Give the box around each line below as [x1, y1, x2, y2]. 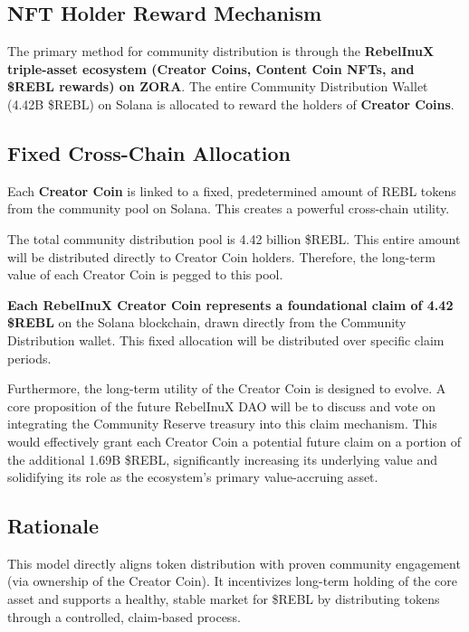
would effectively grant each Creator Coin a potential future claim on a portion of [7, 431, 462, 450]
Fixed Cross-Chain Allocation [7, 138, 291, 166]
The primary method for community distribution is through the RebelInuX [7, 42, 435, 61]
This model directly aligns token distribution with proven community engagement [7, 553, 461, 572]
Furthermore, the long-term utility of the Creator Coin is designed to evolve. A [7, 379, 446, 398]
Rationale [7, 512, 99, 540]
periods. [7, 348, 52, 367]
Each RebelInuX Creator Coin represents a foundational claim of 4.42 [7, 295, 454, 314]
